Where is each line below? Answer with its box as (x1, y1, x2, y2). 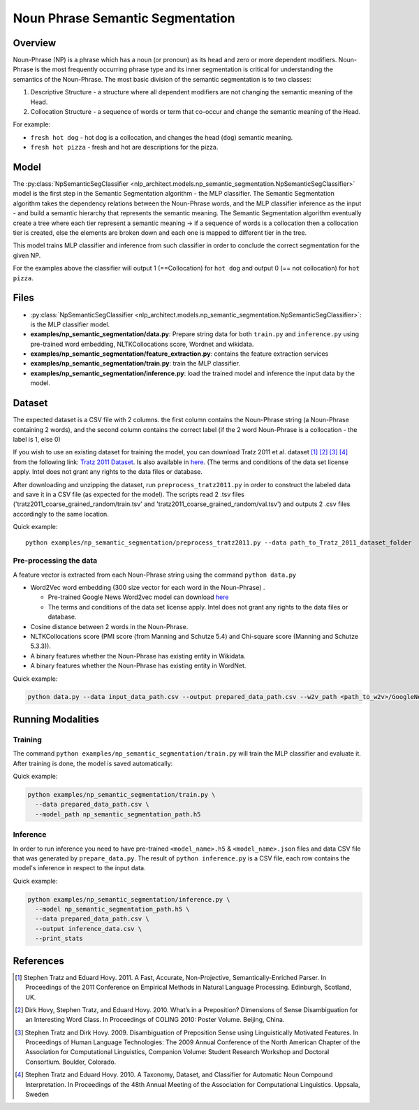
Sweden (25, 1090, 49, 1099)
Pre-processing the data (13, 556, 98, 565)
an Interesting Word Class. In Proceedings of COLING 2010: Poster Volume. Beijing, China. (25, 1016, 285, 1024)
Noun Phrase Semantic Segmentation (13, 10, 235, 26)
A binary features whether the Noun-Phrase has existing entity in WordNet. (30, 661, 247, 670)
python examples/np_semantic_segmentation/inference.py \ (27, 895, 230, 903)
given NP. (13, 251, 41, 259)
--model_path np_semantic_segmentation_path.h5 (35, 810, 201, 818)
